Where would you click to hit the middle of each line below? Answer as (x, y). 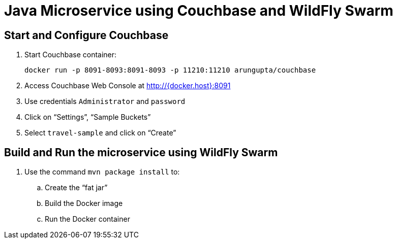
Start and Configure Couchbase (86, 35)
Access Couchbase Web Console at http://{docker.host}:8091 (128, 86)
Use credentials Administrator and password (105, 101)
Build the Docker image (84, 203)
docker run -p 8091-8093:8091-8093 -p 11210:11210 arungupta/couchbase (170, 70)
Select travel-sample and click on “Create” (100, 133)
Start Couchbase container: (71, 55)
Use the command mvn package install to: (102, 172)
